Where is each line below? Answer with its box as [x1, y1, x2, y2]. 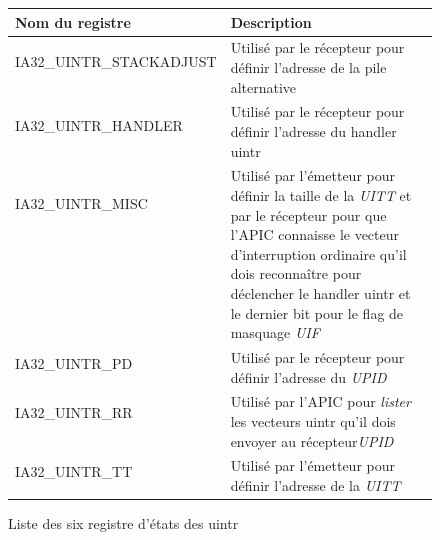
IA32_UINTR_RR [15, 401, 133, 422]
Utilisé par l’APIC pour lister [230, 391, 411, 412]
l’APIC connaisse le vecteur [230, 224, 400, 245]
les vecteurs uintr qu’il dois [230, 411, 396, 432]
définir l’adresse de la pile [230, 56, 387, 77]
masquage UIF [230, 322, 320, 343]
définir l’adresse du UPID [230, 366, 387, 387]
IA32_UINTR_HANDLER [15, 115, 183, 136]
